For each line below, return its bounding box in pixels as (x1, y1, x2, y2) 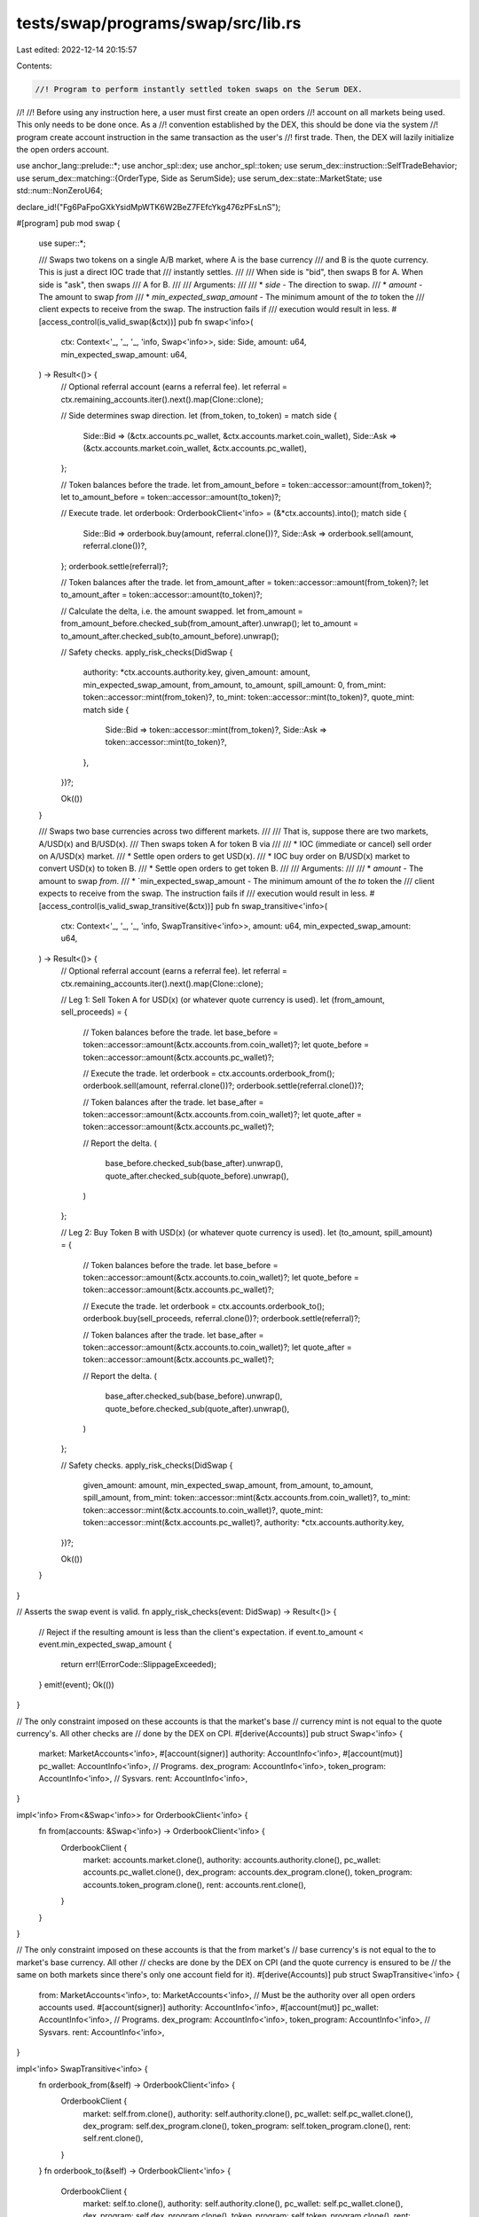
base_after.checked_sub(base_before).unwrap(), (105, 1391, 283, 1401)
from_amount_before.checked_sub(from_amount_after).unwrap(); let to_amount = (60, 618, 359, 629)
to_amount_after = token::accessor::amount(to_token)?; (60, 590, 263, 600)
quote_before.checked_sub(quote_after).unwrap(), (105, 1403, 290, 1414)
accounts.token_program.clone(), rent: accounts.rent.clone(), (82, 1879, 306, 1890)
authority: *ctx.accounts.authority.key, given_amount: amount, (82, 667, 310, 678)
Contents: (16, 60, 52, 71)
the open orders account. (16, 145, 110, 155)
